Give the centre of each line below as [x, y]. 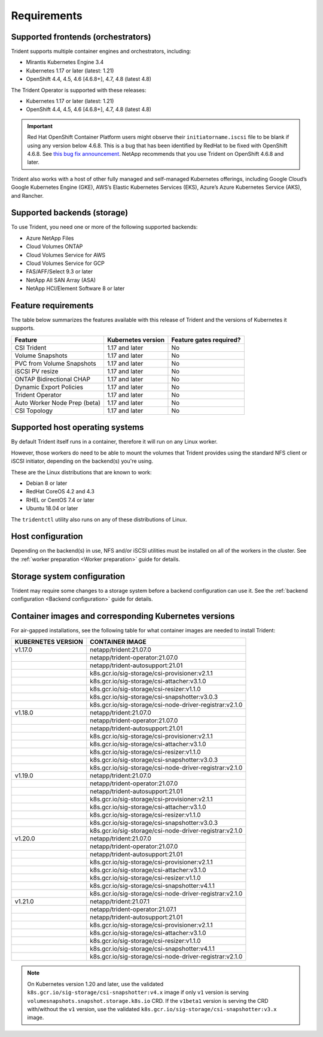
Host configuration [47, 536]
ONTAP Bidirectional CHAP [53, 379]
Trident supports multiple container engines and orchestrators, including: [101, 52]
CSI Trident [31, 348]
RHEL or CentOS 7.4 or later [60, 500]
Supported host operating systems [77, 428]
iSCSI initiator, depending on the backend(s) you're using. [82, 461]
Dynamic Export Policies [49, 387]
